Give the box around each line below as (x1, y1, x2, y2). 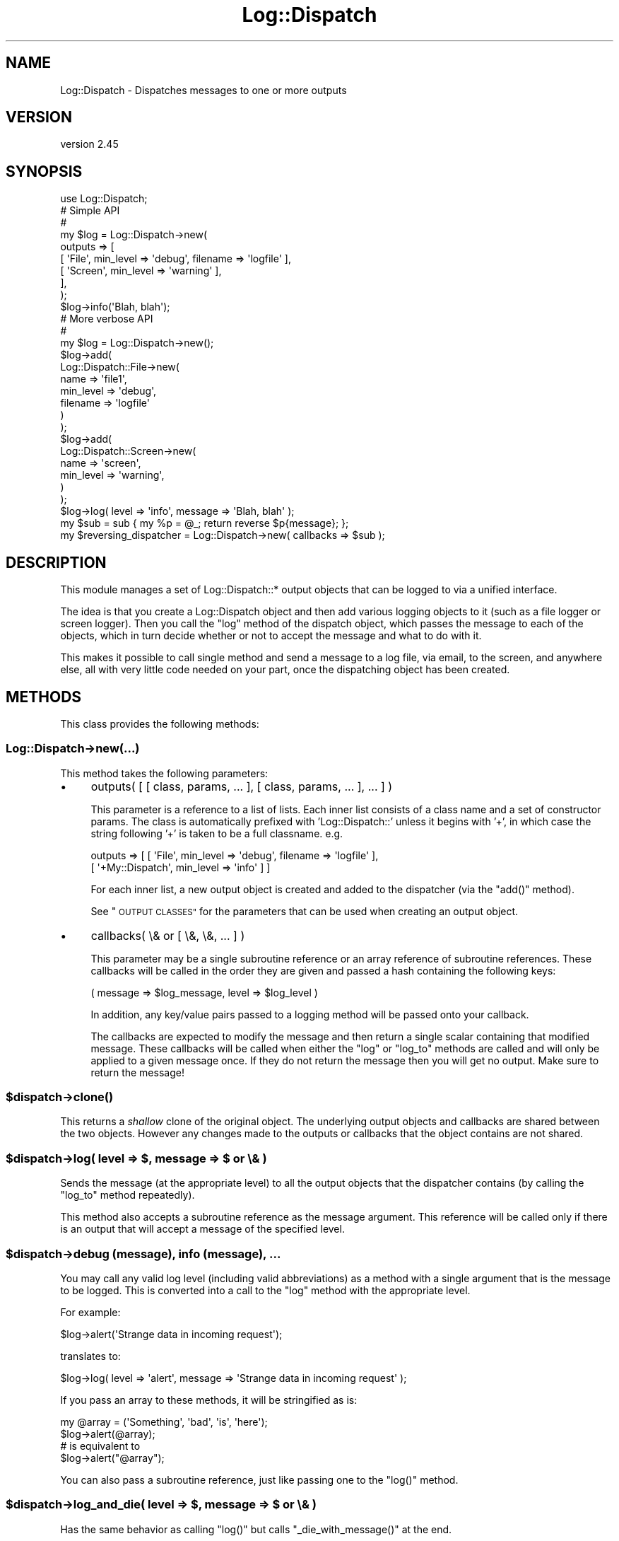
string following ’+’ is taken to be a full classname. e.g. (90, 827, 343, 839)
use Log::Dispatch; (60, 192, 148, 205)
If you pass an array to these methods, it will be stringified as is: (60, 1393, 358, 1406)
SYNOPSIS (6, 162, 83, 180)
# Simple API (60, 204, 120, 217)
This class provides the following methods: (60, 717, 259, 730)
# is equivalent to (60, 1439, 141, 1452)
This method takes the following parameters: (60, 767, 269, 779)
